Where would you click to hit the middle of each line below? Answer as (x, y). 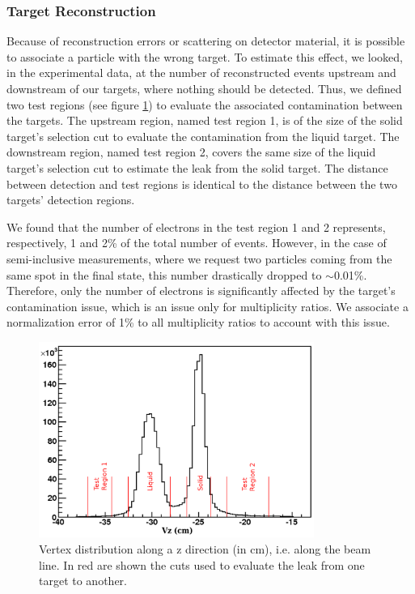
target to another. (83, 581)
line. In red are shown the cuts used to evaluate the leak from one (202, 564)
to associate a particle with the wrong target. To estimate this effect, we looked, (205, 56)
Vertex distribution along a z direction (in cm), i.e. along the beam (205, 548)
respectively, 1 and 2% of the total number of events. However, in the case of (197, 243)
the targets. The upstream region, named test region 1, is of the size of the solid (205, 120)
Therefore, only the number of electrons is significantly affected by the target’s (201, 291)
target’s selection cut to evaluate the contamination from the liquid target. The (203, 136)
